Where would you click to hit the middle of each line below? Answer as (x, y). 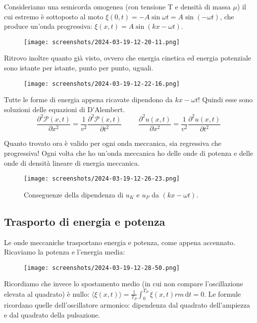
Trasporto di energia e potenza (85, 221)
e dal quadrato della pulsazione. (52, 314)
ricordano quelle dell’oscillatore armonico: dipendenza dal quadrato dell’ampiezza (127, 305)
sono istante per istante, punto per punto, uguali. (79, 68)
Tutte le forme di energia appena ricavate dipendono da (88, 99)
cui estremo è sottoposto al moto (54, 16)
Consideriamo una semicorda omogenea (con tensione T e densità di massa (117, 6)
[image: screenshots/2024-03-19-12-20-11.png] (102, 42)
